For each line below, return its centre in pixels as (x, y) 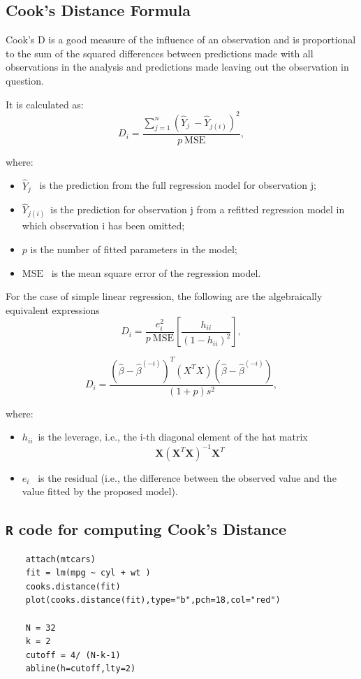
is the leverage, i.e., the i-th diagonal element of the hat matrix (173, 437)
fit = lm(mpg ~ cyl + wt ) (88, 573)
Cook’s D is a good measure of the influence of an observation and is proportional (181, 40)
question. (25, 80)
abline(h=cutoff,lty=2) (81, 669)
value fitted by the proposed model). (100, 491)
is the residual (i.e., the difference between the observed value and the (187, 477)
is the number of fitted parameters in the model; (134, 249)
